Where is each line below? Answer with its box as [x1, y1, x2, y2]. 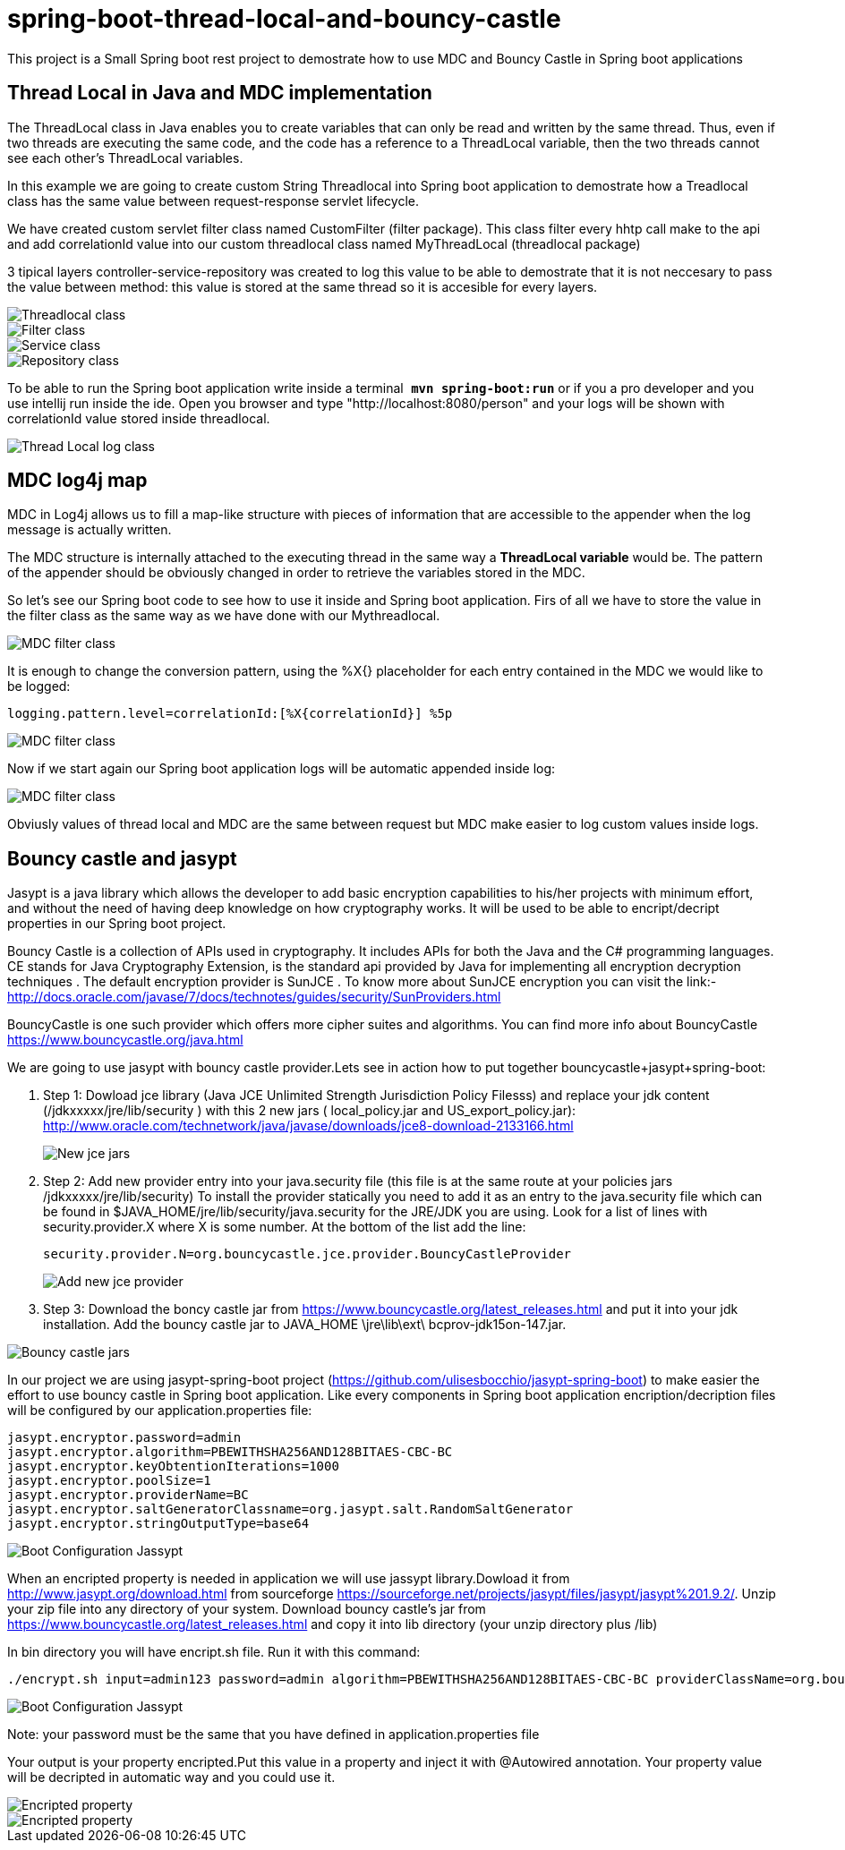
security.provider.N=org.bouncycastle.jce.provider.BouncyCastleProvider [43, 1247, 572, 1262]
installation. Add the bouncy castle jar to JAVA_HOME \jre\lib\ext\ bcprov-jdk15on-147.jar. [43, 1317, 567, 1333]
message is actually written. [7, 522, 172, 538]
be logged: [7, 678, 71, 695]
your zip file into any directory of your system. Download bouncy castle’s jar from [7, 1601, 486, 1617]
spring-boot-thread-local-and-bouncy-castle [7, 4, 561, 34]
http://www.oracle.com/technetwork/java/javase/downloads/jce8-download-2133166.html [43, 1118, 574, 1134]
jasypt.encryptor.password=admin [7, 1430, 242, 1445]
